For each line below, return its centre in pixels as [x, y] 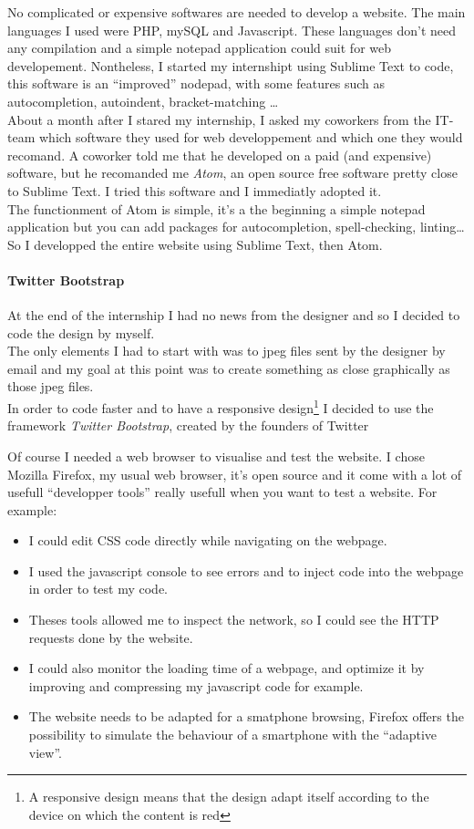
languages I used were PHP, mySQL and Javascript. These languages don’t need [232, 30]
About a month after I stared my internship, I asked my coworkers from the [219, 119]
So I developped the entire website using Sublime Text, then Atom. [195, 244]
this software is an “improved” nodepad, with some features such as [196, 83]
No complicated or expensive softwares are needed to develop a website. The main [237, 12]
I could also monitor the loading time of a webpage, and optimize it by [227, 668]
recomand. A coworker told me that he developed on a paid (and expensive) [220, 155]
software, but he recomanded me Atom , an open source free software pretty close [232, 173]
